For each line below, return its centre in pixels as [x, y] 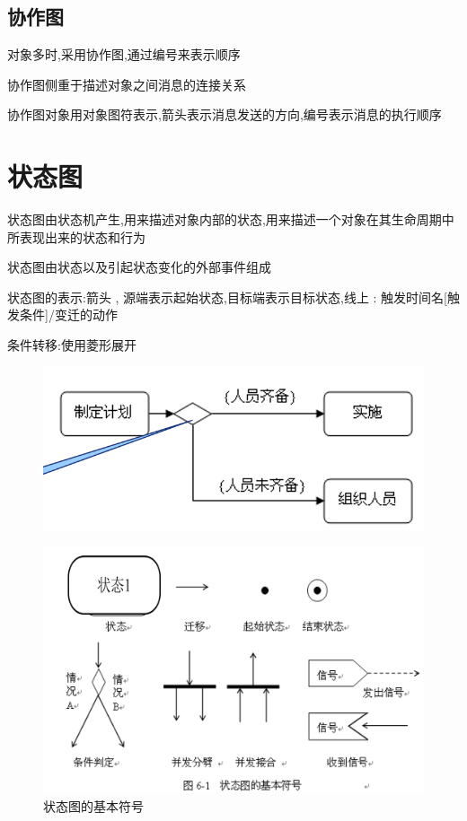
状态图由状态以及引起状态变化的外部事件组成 [139, 267]
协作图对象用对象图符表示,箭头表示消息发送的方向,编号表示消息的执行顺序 [225, 114]
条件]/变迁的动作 [68, 314]
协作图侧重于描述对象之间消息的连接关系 [127, 84]
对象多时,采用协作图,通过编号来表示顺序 [124, 54]
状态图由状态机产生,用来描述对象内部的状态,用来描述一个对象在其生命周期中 [231, 219]
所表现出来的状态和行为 [76, 236]
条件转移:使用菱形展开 [72, 345]
